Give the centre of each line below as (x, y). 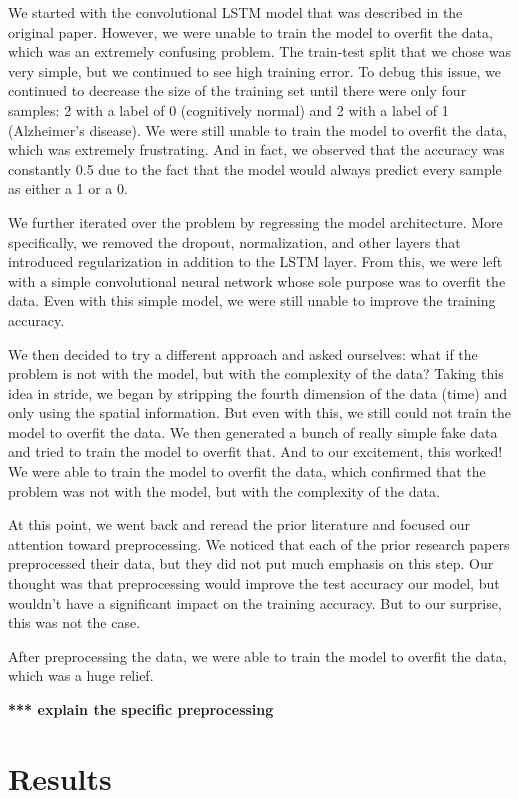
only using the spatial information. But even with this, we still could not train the (260, 412)
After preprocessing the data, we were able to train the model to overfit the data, (257, 655)
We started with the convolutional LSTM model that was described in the (235, 12)
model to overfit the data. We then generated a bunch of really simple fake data (253, 431)
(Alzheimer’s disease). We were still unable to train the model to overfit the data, (257, 129)
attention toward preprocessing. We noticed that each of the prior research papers (259, 543)
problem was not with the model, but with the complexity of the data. (224, 490)
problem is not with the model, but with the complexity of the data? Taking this (256, 373)
